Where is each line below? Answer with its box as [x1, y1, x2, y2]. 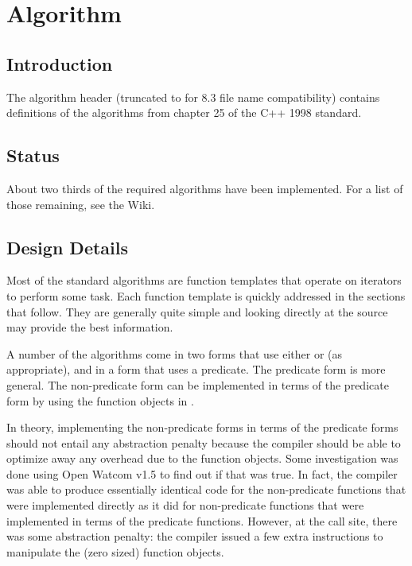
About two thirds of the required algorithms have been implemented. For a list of [6, 180, 403, 196]
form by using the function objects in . [6, 392, 194, 409]
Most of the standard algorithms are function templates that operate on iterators [6, 272, 402, 289]
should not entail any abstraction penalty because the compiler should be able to [6, 434, 401, 451]
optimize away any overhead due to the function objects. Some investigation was [6, 450, 398, 467]
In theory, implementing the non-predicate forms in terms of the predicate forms [6, 419, 398, 436]
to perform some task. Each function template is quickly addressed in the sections [6, 287, 406, 304]
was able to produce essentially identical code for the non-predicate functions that [6, 481, 406, 498]
